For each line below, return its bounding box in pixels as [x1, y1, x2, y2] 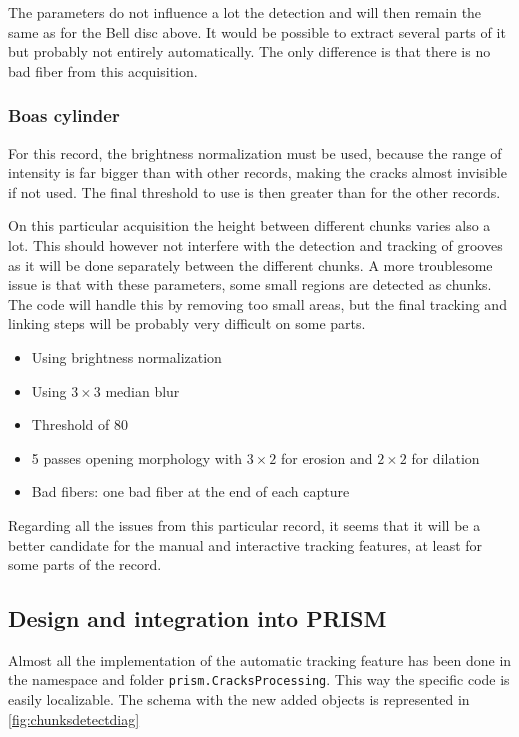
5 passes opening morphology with [31, 447, 243, 468]
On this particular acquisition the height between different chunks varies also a [8, 215, 491, 236]
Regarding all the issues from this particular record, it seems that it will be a [8, 514, 481, 535]
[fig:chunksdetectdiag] [8, 708, 140, 729]
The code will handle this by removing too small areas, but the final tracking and [8, 293, 507, 314]
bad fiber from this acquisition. [8, 60, 198, 81]
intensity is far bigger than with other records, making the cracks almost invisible [8, 162, 507, 183]
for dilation [411, 447, 480, 468]
